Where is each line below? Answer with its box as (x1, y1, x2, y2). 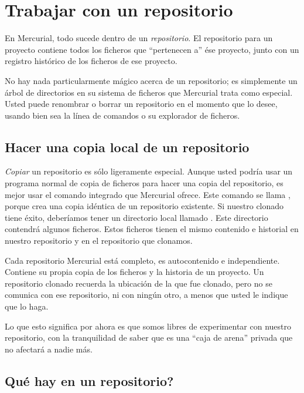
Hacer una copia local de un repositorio (5, 137, 250, 156)
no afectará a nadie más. (5, 342, 93, 355)
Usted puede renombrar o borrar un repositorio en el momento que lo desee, (5, 98, 278, 110)
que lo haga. (5, 300, 49, 313)
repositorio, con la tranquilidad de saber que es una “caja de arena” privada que (5, 331, 293, 344)
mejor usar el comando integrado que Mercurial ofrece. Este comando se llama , (5, 188, 291, 200)
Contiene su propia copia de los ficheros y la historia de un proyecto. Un (5, 266, 264, 278)
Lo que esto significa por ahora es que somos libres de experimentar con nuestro (5, 320, 291, 332)
